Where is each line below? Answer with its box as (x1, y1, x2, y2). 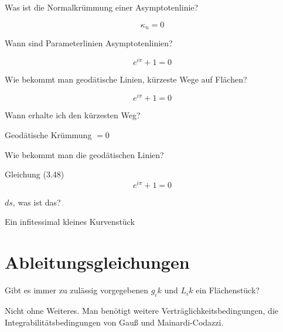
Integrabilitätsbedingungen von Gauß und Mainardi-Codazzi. (5, 316, 224, 328)
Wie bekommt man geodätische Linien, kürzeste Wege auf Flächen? (5, 73, 247, 85)
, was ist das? (12, 196, 61, 208)
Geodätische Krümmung (5, 128, 92, 141)
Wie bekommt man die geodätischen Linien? (5, 148, 164, 160)
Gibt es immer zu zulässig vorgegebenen (5, 284, 148, 296)
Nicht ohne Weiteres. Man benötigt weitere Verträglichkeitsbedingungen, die (5, 304, 278, 316)
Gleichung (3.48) (5, 168, 64, 180)
